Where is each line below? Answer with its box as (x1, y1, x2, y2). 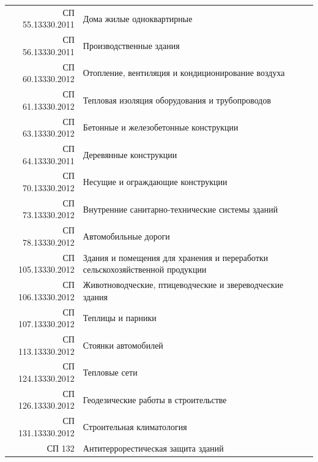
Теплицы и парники (83, 311, 157, 324)
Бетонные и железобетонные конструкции (83, 121, 239, 134)
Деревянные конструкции (83, 148, 177, 161)
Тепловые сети (83, 366, 138, 379)
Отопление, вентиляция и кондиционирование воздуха (83, 66, 285, 79)
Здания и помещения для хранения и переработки (83, 251, 268, 263)
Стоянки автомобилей (83, 338, 163, 351)
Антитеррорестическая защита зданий (83, 441, 224, 454)
